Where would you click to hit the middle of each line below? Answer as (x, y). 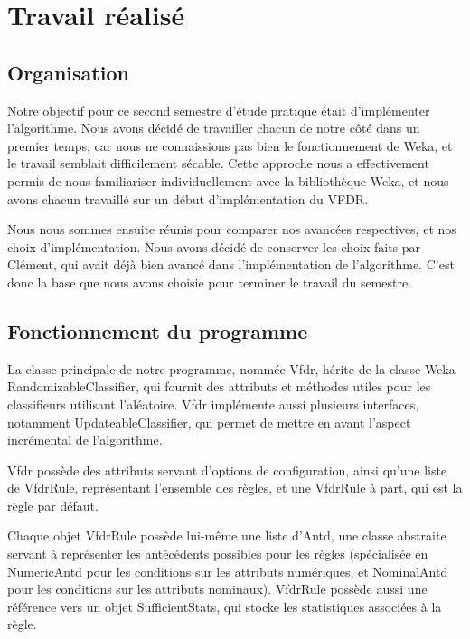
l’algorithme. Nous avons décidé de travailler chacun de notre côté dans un (214, 128)
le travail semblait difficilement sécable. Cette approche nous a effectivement (218, 163)
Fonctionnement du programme (158, 330)
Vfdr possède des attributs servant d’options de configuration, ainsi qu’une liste (227, 470)
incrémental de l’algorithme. (85, 440)
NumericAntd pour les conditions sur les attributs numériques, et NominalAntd (228, 571)
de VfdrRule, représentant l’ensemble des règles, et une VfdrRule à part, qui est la (235, 488)
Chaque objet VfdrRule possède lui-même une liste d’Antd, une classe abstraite (227, 536)
